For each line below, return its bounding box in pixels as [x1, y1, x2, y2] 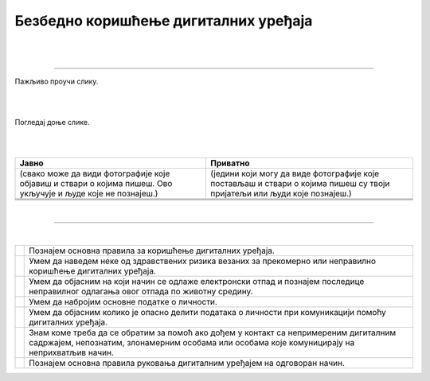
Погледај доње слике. [14, 117, 90, 126]
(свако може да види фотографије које [19, 168, 170, 179]
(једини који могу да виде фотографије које [210, 168, 380, 179]
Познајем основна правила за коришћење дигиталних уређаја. [29, 245, 275, 256]
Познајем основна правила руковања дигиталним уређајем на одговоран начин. [29, 358, 346, 369]
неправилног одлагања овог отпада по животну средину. [29, 286, 254, 297]
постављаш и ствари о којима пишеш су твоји [210, 177, 390, 189]
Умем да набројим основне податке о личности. [29, 297, 218, 308]
